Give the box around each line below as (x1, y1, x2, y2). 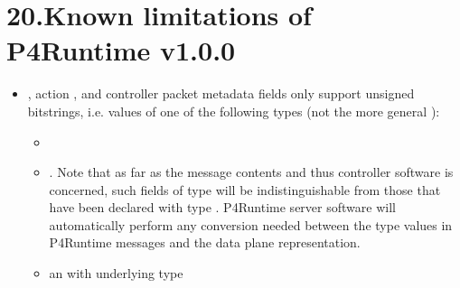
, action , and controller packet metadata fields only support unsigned (27, 84, 415, 103)
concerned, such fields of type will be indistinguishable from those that (49, 180, 441, 199)
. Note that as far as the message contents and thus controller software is (49, 163, 454, 181)
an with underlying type (49, 264, 183, 283)
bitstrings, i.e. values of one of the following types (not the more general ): (27, 101, 440, 120)
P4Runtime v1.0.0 (6, 32, 236, 69)
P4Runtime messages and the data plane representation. (49, 233, 361, 252)
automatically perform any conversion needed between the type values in (49, 215, 453, 234)
